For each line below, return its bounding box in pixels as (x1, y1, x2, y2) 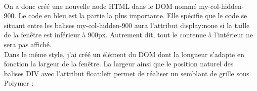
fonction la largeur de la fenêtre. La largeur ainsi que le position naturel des (4, 59, 234, 69)
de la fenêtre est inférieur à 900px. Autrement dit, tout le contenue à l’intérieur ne (4, 30, 253, 40)
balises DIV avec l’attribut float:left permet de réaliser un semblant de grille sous (4, 68, 250, 78)
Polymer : (4, 78, 34, 88)
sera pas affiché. (4, 39, 52, 49)
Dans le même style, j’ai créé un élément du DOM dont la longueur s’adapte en (4, 49, 244, 59)
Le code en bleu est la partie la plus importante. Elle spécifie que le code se (18, 10, 247, 21)
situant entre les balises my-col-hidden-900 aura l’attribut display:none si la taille (4, 20, 250, 30)
